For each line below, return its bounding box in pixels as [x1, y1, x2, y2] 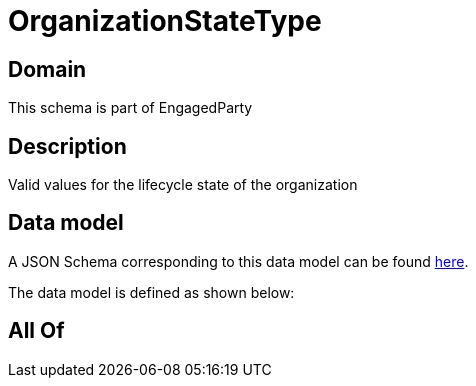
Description [8, 133, 127, 159]
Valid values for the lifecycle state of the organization [8, 176, 358, 194]
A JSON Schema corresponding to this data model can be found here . [8, 252, 469, 270]
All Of [8, 318, 65, 344]
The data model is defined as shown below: [8, 283, 295, 301]
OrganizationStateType [8, 4, 322, 38]
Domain [8, 56, 87, 82]
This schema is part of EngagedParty [8, 99, 253, 117]
